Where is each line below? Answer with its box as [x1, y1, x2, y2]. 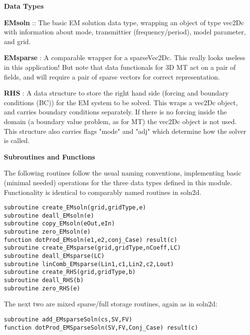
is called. [4, 135, 30, 145]
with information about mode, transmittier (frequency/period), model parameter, [4, 27, 246, 37]
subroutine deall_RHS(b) [4, 277, 84, 284]
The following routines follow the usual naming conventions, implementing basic [4, 168, 241, 178]
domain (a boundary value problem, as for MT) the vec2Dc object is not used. [4, 116, 237, 126]
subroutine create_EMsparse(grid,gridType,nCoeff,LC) [4, 244, 181, 252]
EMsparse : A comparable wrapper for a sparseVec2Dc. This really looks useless [4, 52, 246, 63]
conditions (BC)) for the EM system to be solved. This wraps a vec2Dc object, [4, 97, 238, 107]
